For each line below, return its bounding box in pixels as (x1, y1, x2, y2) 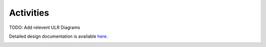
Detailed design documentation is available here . (9, 33, 108, 39)
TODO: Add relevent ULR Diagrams (9, 24, 80, 30)
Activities (9, 7, 49, 18)
